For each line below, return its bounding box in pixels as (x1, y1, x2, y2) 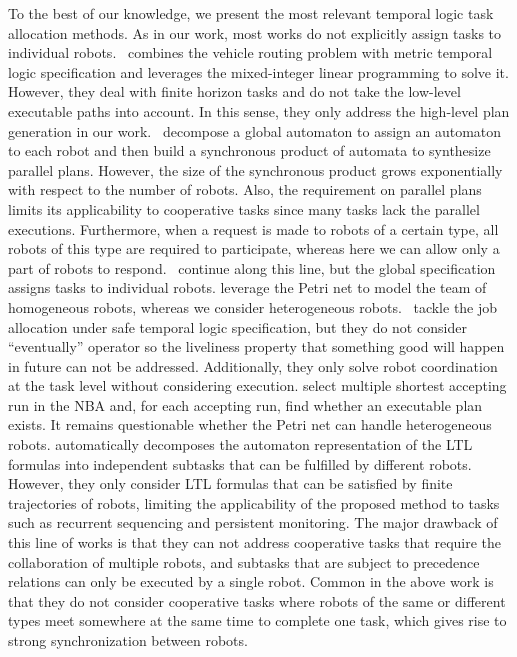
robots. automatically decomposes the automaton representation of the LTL (8, 434, 473, 455)
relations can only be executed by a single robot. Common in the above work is (8, 571, 494, 592)
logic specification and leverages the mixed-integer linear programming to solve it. (8, 61, 509, 82)
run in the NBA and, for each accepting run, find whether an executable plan (8, 394, 483, 415)
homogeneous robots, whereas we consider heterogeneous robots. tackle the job (8, 296, 498, 317)
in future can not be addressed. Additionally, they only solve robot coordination (8, 355, 498, 376)
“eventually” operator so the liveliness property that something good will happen (8, 336, 505, 357)
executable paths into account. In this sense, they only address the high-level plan (8, 100, 510, 121)
